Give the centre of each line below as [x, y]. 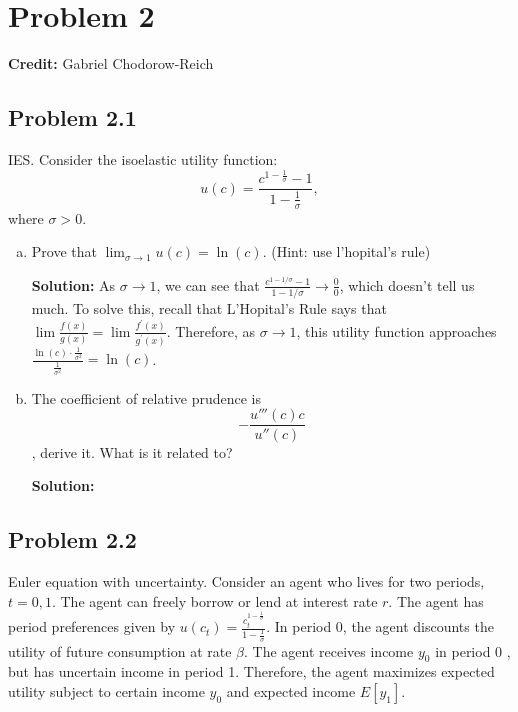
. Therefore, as [211, 330]
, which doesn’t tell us [407, 284]
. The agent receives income [329, 650]
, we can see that [208, 284]
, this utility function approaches [396, 330]
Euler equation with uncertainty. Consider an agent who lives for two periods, [246, 580]
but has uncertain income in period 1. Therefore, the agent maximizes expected [251, 671]
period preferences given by [92, 626]
